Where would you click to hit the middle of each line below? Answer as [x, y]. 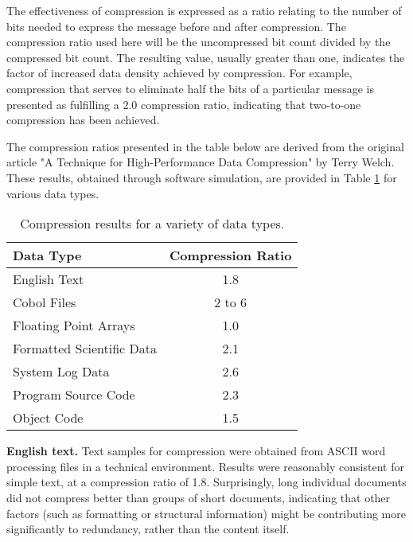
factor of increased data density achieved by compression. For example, [179, 73]
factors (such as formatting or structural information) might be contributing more [206, 513]
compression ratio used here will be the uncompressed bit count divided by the [199, 42]
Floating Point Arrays [74, 326]
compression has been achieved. [83, 120]
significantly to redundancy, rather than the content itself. [148, 529]
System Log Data [61, 372]
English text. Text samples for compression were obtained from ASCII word [196, 451]
